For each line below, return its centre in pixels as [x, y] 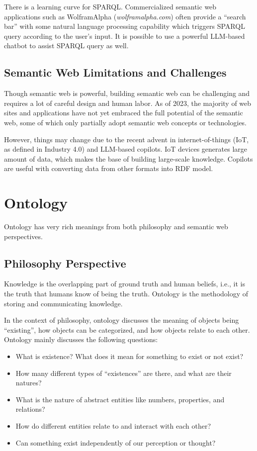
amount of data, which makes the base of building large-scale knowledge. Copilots [128, 158]
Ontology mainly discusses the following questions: [81, 339]
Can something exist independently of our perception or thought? [116, 442]
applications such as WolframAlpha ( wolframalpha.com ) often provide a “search [125, 16]
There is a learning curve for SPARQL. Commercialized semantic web [110, 6]
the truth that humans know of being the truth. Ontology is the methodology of [126, 294]
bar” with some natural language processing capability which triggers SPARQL [125, 26]
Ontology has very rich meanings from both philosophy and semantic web [116, 226]
